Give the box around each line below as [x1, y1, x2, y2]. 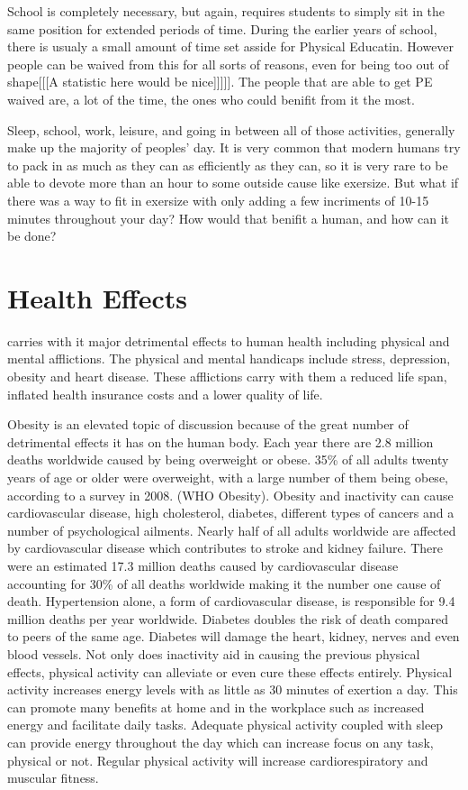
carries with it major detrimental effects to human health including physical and [7, 331, 450, 350]
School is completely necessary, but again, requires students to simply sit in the [7, 2, 445, 20]
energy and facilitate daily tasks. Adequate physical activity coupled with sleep [7, 715, 444, 734]
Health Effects [7, 279, 187, 316]
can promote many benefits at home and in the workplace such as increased [7, 697, 425, 716]
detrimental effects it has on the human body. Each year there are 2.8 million [7, 432, 434, 451]
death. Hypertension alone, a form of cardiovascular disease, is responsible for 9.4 [7, 592, 455, 611]
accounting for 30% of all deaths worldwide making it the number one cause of [7, 574, 441, 592]
